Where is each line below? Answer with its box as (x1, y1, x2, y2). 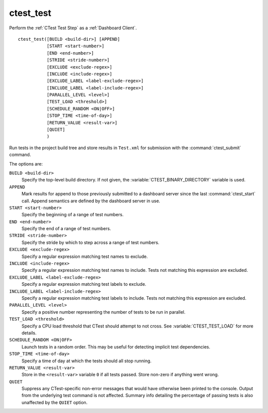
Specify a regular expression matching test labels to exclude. (21, 281, 146, 287)
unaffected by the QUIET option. (21, 399, 88, 405)
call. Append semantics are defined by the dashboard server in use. (21, 198, 161, 204)
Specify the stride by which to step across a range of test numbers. (21, 239, 160, 246)
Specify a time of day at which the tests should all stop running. (21, 358, 152, 364)
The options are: (9, 161, 43, 166)
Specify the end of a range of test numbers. (21, 226, 111, 232)
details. (21, 330, 37, 335)
